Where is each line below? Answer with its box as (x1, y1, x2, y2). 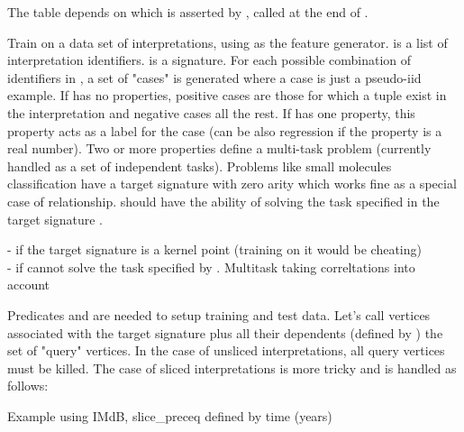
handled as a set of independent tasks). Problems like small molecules (7, 156, 392, 175)
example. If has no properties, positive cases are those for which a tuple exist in (7, 86, 447, 105)
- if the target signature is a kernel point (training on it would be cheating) (7, 240, 422, 259)
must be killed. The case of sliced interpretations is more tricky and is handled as (7, 358, 457, 377)
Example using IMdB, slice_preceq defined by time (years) (7, 406, 332, 425)
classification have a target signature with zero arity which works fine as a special (7, 174, 457, 193)
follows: (7, 376, 49, 395)
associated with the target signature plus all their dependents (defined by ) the (7, 323, 443, 342)
